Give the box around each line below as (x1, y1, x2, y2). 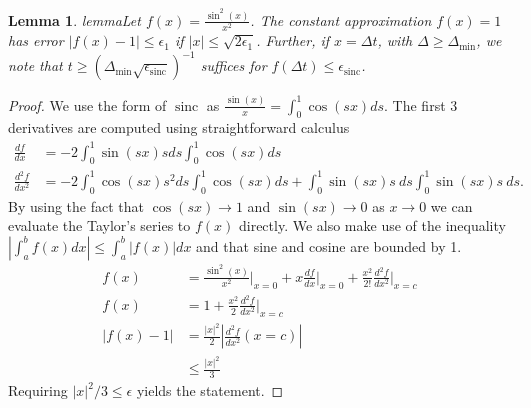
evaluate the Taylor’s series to (8, 215, 191, 236)
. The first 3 (384, 94, 458, 115)
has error (8, 30, 64, 51)
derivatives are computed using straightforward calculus (8, 117, 350, 138)
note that (8, 55, 63, 76)
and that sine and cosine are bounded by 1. (196, 235, 462, 256)
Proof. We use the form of (8, 94, 167, 115)
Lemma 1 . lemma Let (8, 9, 141, 30)
